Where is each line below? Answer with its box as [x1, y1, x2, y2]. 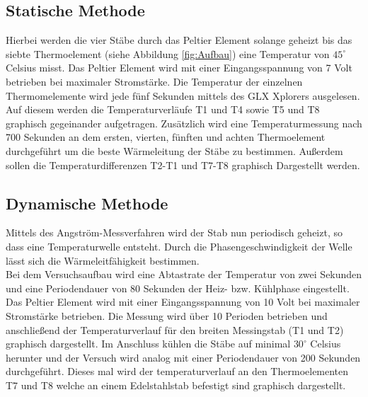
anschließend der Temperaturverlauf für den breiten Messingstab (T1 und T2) [6, 322, 344, 337]
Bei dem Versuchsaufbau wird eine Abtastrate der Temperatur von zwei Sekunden [6, 267, 362, 282]
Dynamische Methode [6, 192, 168, 214]
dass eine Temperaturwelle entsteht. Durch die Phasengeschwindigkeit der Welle [6, 238, 352, 253]
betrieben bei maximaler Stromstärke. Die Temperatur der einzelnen [6, 74, 303, 88]
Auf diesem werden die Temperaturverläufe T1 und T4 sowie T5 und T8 [6, 102, 320, 117]
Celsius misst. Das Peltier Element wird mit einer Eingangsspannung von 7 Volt [6, 60, 352, 75]
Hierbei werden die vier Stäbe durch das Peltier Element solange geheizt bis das [6, 33, 352, 47]
